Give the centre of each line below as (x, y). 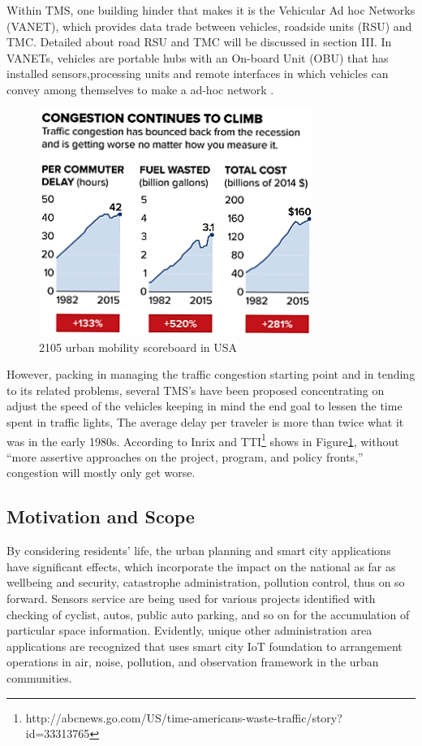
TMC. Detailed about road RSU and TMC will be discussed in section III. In (199, 42)
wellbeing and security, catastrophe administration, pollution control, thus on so (206, 582)
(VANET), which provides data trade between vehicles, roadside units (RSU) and (209, 26)
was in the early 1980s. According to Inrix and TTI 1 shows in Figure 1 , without (203, 440)
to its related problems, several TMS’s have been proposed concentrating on (196, 390)
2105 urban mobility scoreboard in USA (138, 347)
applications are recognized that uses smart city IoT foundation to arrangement (205, 646)
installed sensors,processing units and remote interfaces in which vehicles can (198, 74)
